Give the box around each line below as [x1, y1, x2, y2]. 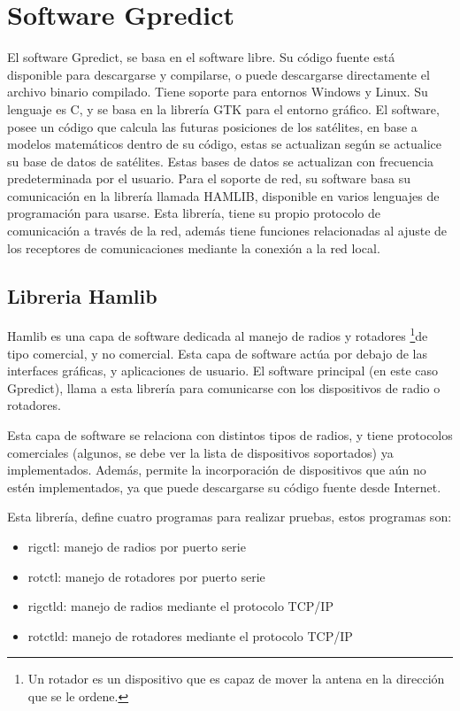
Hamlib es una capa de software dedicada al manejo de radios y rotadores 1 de [7, 324, 428, 345]
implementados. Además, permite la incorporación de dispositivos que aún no [7, 460, 426, 479]
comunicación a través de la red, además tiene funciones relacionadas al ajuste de [7, 221, 448, 240]
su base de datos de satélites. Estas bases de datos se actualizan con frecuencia [7, 151, 434, 170]
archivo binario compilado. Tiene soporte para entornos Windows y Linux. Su [7, 82, 428, 101]
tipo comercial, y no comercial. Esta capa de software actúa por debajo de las [7, 344, 427, 362]
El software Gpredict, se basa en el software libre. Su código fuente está [7, 48, 395, 66]
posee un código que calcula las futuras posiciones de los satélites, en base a [7, 117, 418, 135]
